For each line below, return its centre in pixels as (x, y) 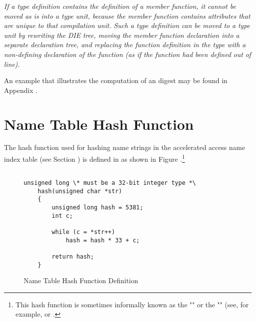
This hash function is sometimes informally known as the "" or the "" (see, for (132, 304)
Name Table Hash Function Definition (81, 280)
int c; (62, 216)
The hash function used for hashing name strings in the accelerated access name (125, 147)
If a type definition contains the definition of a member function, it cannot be (120, 6)
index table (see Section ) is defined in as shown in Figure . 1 (95, 158)
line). (12, 64)
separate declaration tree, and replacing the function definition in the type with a (125, 44)
